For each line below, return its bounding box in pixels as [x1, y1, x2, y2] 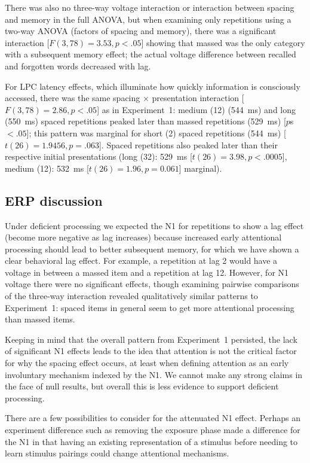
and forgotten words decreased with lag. [5, 59, 151, 72]
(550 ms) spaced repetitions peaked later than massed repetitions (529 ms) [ [5, 115, 286, 127]
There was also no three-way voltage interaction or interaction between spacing [5, 1, 294, 13]
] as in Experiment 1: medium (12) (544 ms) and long [97, 103, 296, 115]
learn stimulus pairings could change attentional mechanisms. [5, 447, 229, 459]
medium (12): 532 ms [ [5, 162, 89, 174]
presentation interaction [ [152, 92, 244, 104]
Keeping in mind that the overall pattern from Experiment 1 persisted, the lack [5, 333, 297, 345]
